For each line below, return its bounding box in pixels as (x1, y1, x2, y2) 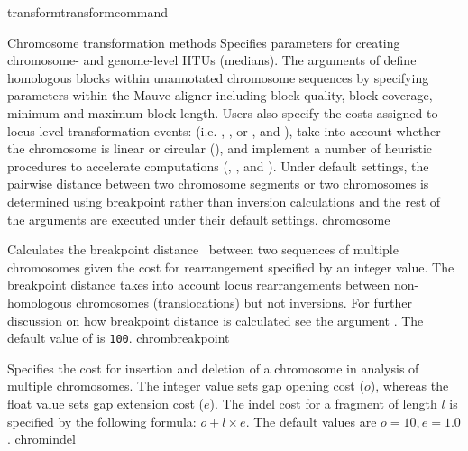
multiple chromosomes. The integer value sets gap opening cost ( (7, 376, 364, 395)
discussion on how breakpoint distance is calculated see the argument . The (7, 310, 424, 329)
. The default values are (245, 411, 377, 430)
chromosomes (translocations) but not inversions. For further (76, 292, 412, 311)
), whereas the (370, 376, 449, 395)
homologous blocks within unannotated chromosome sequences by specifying (7, 68, 429, 87)
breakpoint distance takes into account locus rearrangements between (7, 275, 390, 294)
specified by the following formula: (7, 411, 197, 430)
